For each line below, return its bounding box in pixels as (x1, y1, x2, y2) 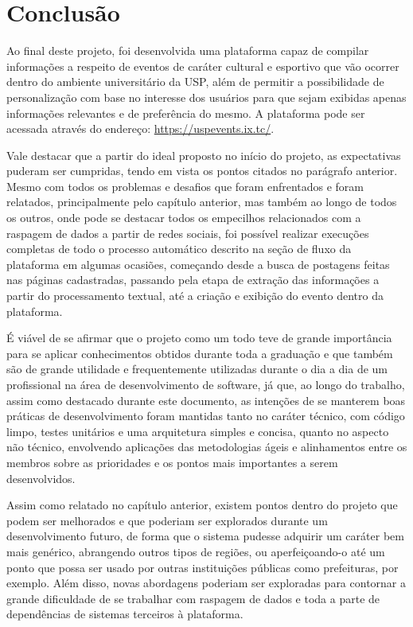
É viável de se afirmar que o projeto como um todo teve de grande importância (6, 329, 392, 346)
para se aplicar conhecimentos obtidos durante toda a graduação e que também (6, 345, 393, 361)
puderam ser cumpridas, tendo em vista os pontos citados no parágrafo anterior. (6, 162, 398, 179)
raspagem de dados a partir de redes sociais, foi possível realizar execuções (6, 224, 369, 241)
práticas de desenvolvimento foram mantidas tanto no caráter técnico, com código (6, 407, 405, 424)
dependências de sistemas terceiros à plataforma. (6, 606, 244, 622)
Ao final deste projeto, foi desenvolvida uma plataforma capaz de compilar (6, 42, 369, 59)
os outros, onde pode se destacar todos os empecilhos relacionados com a (6, 209, 361, 226)
